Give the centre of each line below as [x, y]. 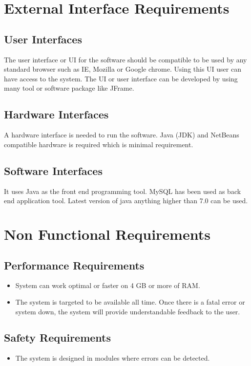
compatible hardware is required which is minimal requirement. [99, 144]
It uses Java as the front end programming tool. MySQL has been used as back [123, 191]
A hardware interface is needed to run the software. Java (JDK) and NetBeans [122, 135]
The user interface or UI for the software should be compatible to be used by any [125, 59]
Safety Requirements [58, 337]
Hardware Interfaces [56, 114]
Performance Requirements [74, 265]
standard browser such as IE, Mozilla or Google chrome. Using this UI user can [123, 69]
